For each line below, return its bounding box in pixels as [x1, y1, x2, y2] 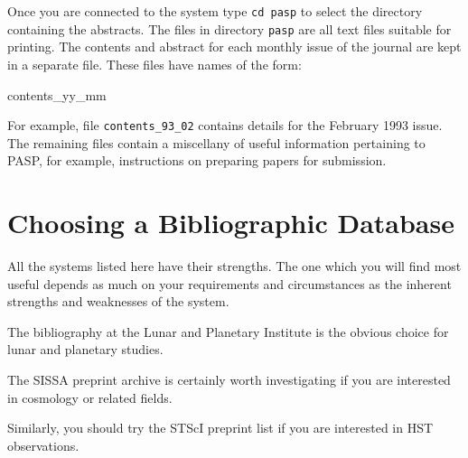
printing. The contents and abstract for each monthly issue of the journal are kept [7, 37, 462, 56]
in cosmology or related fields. [7, 388, 173, 407]
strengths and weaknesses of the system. [7, 292, 229, 311]
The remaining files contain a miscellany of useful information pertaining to [7, 133, 426, 152]
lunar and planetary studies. [7, 340, 164, 359]
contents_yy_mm [7, 85, 107, 104]
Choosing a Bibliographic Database [7, 204, 454, 241]
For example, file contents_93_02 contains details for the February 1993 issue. [7, 116, 443, 135]
